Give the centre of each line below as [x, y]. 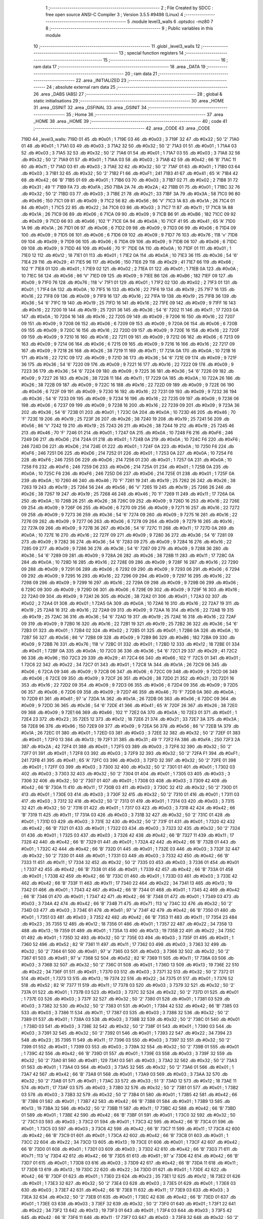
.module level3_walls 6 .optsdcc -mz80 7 [172, 21]
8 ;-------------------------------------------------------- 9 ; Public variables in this [129, 28]
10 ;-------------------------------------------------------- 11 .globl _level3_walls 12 [117, 46]
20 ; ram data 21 [141, 74]
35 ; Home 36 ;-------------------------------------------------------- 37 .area [145, 114]
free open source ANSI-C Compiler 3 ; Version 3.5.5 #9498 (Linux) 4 [114, 15]
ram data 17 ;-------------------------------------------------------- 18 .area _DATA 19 [119, 67]
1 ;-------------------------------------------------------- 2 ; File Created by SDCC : [130, 8]
